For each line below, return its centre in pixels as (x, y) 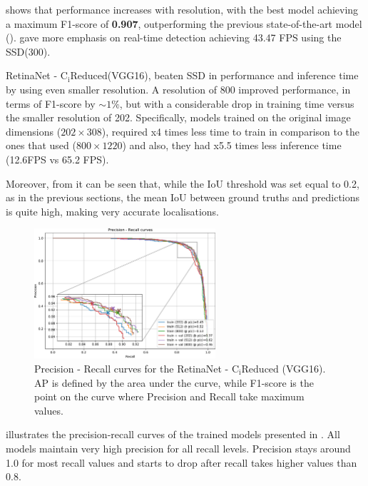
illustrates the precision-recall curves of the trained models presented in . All (173, 434)
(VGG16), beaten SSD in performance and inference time (233, 75)
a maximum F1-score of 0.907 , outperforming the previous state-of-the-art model (184, 23)
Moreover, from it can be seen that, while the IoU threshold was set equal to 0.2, (183, 183)
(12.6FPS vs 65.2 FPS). (57, 159)
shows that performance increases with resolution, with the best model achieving (182, 9)
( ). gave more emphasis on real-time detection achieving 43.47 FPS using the (174, 37)
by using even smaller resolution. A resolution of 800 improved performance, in (178, 89)
